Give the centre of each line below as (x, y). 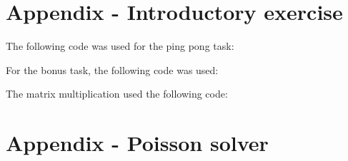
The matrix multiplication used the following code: (117, 94)
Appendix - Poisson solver (137, 143)
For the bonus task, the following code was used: (112, 69)
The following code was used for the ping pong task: (120, 46)
